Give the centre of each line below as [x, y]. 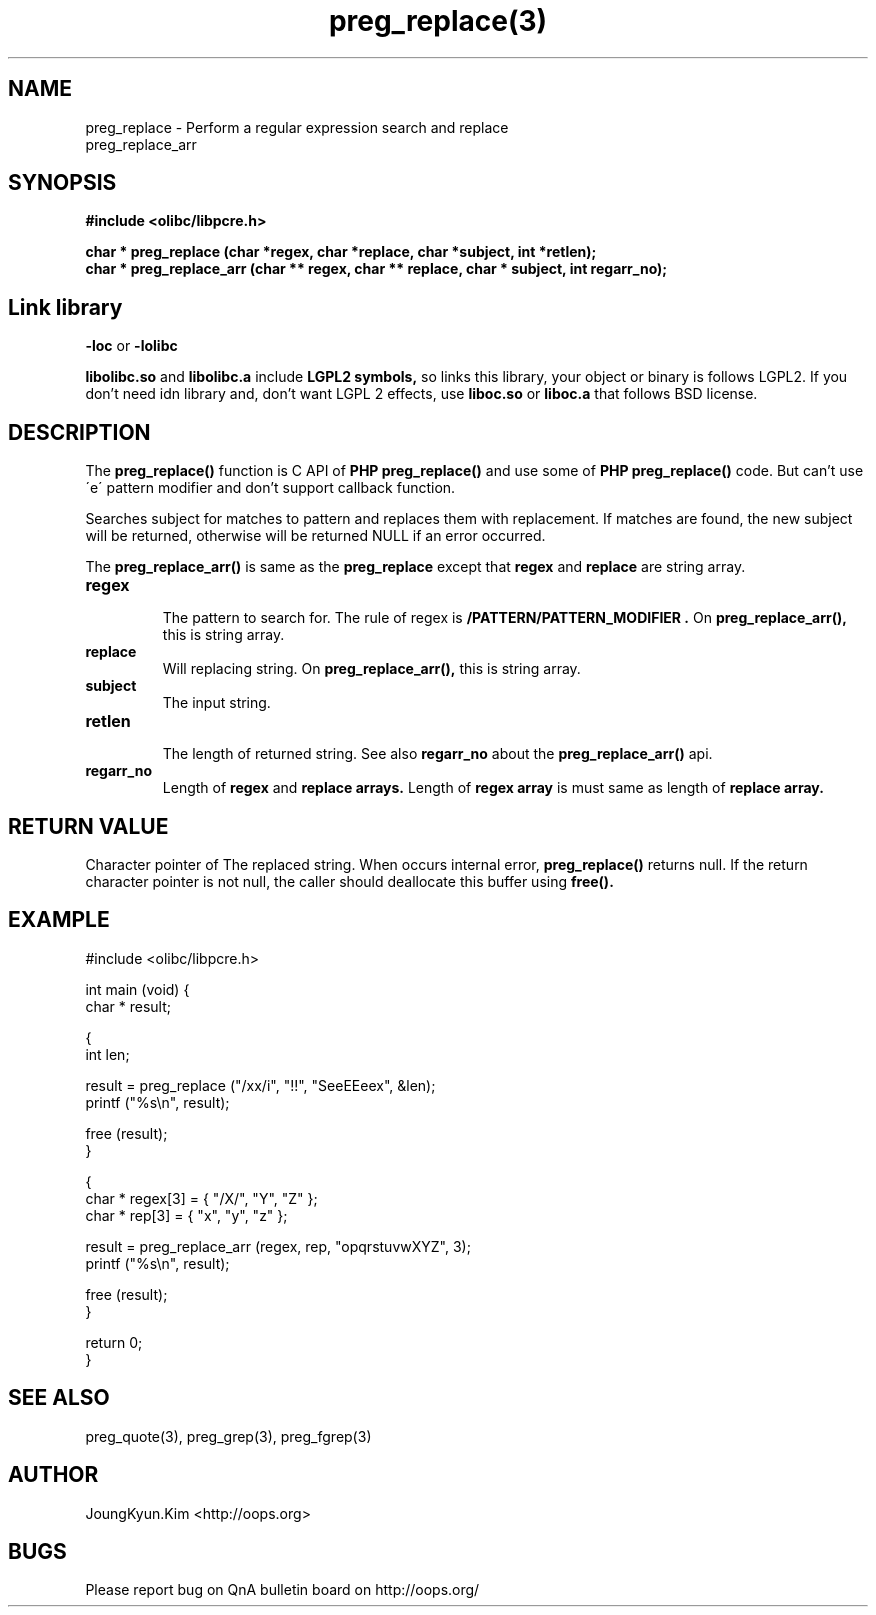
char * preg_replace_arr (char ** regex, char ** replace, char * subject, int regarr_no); [376, 269]
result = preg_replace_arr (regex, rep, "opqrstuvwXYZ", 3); [278, 1246]
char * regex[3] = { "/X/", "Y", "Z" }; [201, 1198]
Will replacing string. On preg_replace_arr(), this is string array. [371, 669]
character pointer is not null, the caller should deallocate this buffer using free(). [349, 881]
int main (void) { [137, 989]
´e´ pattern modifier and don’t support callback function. [270, 488]
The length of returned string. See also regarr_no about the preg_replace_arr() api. [437, 754]
